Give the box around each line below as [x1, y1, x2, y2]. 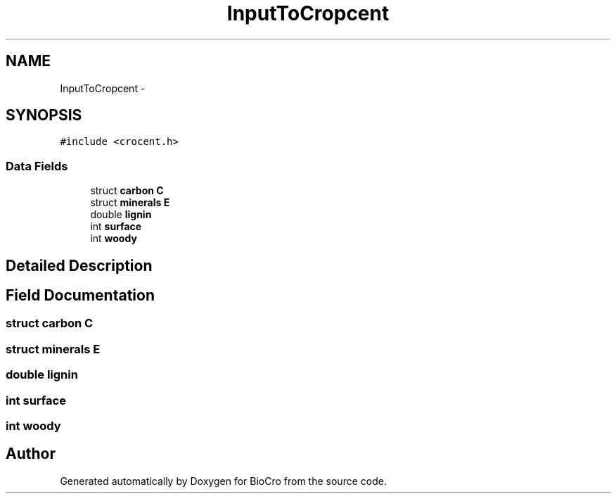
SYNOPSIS [6, 106, 82, 125]
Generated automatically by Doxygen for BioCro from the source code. [60, 474, 387, 487]
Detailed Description [6, 256, 153, 274]
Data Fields [6, 158, 68, 173]
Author [6, 445, 56, 463]
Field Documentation [6, 286, 155, 305]
